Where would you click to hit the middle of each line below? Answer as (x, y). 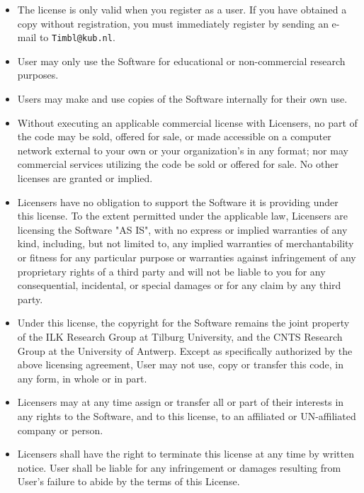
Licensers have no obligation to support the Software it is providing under (178, 202)
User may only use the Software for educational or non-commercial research (181, 61)
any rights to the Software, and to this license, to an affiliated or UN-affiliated (187, 415)
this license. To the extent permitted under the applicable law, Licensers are (182, 216)
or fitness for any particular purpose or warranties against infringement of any (187, 257)
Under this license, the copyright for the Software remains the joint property (183, 323)
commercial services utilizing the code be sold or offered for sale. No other (178, 164)
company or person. (60, 430)
